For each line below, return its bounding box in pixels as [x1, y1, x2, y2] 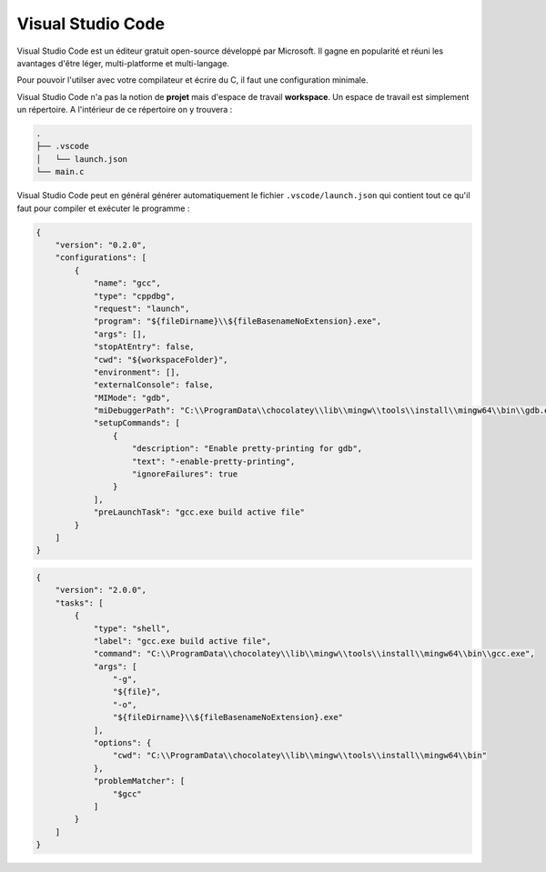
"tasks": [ [55, 597, 104, 608]
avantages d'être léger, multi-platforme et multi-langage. [16, 57, 229, 68]
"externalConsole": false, [93, 380, 214, 390]
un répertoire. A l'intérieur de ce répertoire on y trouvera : [16, 105, 233, 115]
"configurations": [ [55, 253, 147, 263]
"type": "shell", [93, 623, 171, 634]
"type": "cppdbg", [93, 291, 177, 301]
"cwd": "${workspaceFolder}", [93, 355, 228, 365]
